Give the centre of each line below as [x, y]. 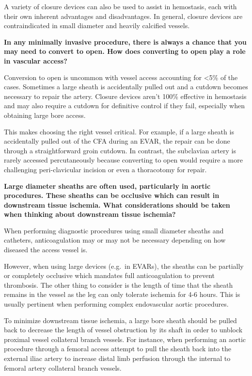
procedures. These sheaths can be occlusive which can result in [112, 195]
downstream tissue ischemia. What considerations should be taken [117, 204]
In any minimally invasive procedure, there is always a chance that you [125, 41]
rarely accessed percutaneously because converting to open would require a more [123, 160]
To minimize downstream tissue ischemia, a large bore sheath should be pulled [120, 320]
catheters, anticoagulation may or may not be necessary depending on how [115, 240]
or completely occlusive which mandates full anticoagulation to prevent [110, 275]
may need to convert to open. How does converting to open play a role [125, 51]
